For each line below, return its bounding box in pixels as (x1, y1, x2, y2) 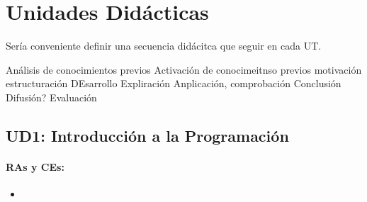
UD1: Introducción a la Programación (6, 124, 289, 146)
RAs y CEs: (6, 159, 64, 174)
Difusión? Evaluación (6, 89, 97, 104)
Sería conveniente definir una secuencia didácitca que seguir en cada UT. (6, 38, 322, 53)
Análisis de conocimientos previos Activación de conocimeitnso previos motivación (6, 62, 362, 77)
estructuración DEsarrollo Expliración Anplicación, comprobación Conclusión (6, 76, 341, 91)
